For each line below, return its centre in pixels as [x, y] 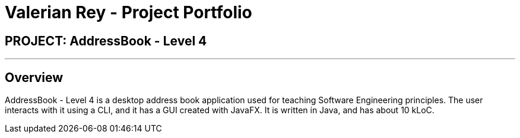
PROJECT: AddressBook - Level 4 [106, 41]
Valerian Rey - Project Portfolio [129, 12]
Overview [34, 77]
